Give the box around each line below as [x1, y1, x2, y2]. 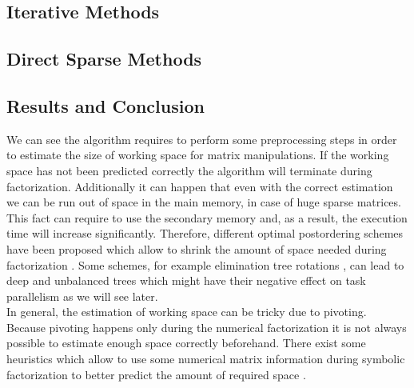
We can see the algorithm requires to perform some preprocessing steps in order [6, 130, 397, 147]
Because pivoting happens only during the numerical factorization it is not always [6, 318, 407, 335]
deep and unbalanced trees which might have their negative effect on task [6, 272, 366, 289]
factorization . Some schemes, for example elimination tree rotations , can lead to [6, 256, 404, 273]
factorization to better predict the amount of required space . [6, 366, 306, 382]
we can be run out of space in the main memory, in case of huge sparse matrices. [6, 194, 401, 210]
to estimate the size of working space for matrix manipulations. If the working [6, 146, 389, 163]
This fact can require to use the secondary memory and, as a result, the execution [6, 209, 408, 226]
